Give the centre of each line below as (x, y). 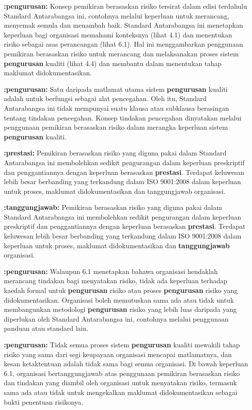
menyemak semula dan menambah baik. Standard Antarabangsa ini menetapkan (124, 25)
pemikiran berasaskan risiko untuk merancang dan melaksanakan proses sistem (121, 53)
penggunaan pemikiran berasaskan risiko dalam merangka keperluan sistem (116, 127)
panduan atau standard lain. (46, 328)
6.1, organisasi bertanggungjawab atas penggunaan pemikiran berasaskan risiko (122, 373)
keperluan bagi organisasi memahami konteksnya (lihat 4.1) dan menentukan (118, 34)
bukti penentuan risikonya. (44, 401)
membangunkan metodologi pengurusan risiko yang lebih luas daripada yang (120, 309)
